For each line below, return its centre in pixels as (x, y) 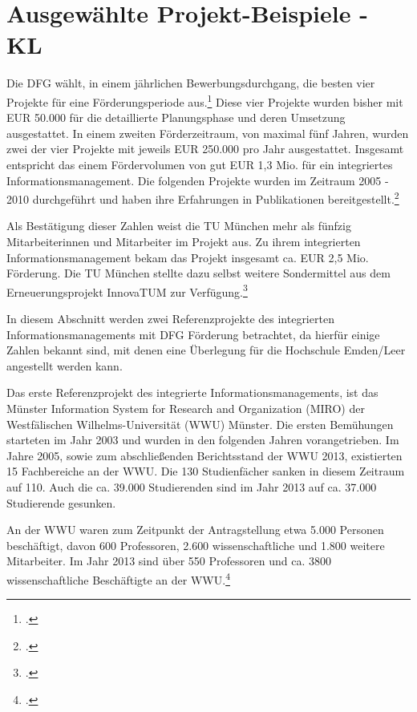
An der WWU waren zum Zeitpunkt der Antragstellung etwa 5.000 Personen (195, 530)
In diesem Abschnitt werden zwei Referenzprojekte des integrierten (170, 318)
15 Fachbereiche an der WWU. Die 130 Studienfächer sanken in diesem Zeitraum (206, 471)
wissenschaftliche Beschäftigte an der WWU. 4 (118, 578)
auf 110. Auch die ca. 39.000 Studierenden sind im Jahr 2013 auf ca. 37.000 (192, 486)
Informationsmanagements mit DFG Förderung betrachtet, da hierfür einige (193, 334)
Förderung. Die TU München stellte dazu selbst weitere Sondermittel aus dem (198, 273)
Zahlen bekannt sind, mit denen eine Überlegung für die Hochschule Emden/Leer (206, 350)
